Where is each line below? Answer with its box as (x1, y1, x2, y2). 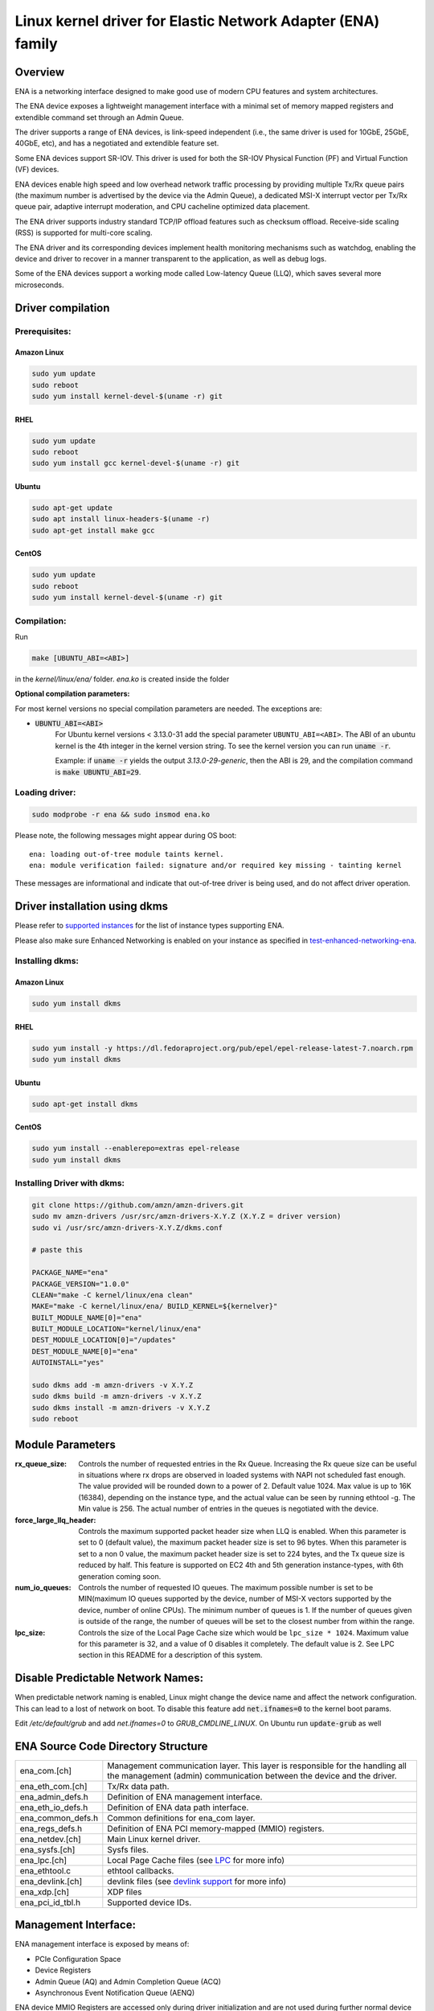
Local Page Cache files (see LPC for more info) (107, 1854, 285, 1865)
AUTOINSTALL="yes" (31, 1358, 104, 1367)
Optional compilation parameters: (14, 689, 130, 699)
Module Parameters (14, 1437, 116, 1451)
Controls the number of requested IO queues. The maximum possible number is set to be (78, 1583, 374, 1592)
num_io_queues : (14, 1583, 72, 1592)
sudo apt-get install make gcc (31, 525, 156, 535)
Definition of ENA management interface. (107, 1791, 263, 1802)
